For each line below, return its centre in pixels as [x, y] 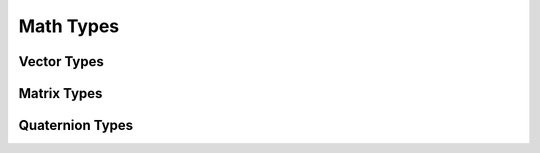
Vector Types [61, 61]
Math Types [69, 26]
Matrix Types [60, 93]
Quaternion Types [76, 125]
